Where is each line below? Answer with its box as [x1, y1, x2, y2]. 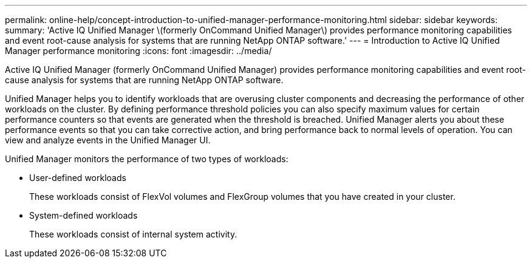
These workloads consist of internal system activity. [29, 229, 237, 239]
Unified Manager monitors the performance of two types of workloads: [5, 154, 288, 164]
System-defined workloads [29, 210, 138, 220]
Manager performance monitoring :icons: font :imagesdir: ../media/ [5, 46, 272, 56]
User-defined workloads [29, 172, 126, 183]
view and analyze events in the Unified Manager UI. [5, 135, 211, 145]
